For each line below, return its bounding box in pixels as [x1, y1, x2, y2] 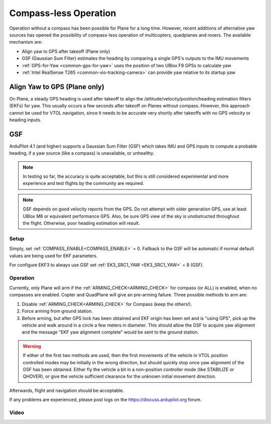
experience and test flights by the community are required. [23, 180, 145, 186]
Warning [23, 343, 41, 349]
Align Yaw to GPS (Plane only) [9, 82, 105, 91]
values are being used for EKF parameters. [9, 253, 98, 259]
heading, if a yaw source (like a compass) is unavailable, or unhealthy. [9, 150, 155, 156]
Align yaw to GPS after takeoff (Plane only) [22, 48, 110, 54]
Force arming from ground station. [22, 308, 93, 314]
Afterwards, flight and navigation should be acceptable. [9, 387, 124, 393]
